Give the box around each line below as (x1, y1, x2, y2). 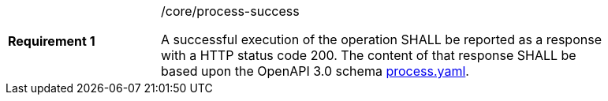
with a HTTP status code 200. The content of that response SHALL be (161, 47, 576, 63)
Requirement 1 (8, 33, 95, 49)
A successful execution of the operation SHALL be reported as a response (161, 32, 602, 47)
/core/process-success (161, 3, 300, 19)
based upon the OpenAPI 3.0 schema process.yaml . (161, 63, 469, 79)
